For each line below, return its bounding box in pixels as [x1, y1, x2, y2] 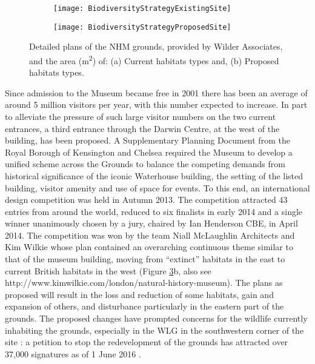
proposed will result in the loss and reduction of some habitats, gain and [5, 288, 274, 300]
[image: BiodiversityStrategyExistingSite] [53, 4, 231, 13]
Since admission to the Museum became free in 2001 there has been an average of [5, 86, 308, 99]
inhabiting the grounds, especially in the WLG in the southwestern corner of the [5, 323, 304, 336]
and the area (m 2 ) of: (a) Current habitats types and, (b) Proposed [29, 52, 279, 67]
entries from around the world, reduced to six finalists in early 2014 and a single [5, 205, 303, 217]
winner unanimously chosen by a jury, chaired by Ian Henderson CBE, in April [5, 217, 298, 230]
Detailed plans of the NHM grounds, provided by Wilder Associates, [29, 40, 283, 53]
